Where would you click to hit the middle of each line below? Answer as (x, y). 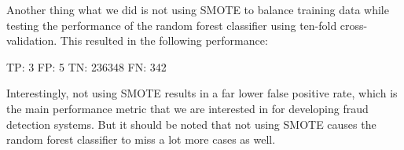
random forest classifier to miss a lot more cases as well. (141, 139)
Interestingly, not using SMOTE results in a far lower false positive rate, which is (202, 93)
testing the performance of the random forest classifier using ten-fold (172, 25)
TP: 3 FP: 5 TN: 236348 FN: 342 (86, 66)
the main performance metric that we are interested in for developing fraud (187, 108)
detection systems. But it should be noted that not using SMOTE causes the (191, 124)
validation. (32, 40)
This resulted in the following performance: (164, 40)
